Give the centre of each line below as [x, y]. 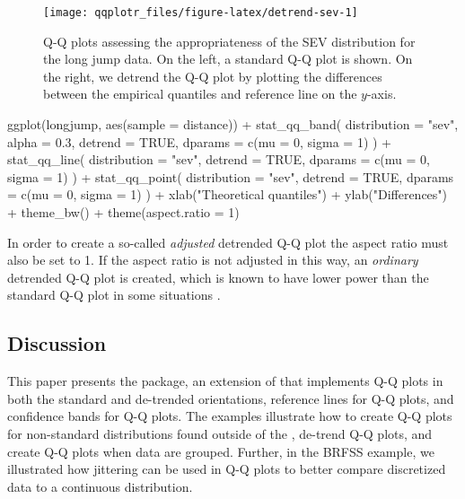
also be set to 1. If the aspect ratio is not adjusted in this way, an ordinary [213, 260]
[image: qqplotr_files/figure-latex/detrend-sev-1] [201, 13]
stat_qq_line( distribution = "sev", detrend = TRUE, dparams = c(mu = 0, [219, 159]
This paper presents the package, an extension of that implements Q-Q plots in [225, 381]
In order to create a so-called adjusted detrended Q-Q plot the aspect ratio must [228, 242]
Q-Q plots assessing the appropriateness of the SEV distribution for [229, 41]
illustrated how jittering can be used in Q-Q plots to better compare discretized [227, 469]
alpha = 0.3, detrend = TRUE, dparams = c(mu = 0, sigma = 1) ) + [199, 141]
